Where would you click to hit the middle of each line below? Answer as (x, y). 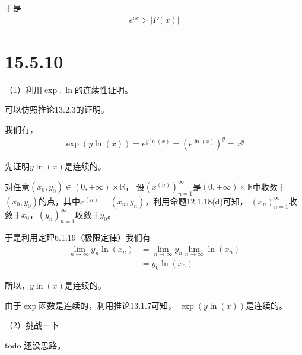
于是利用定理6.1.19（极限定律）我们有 (78, 237)
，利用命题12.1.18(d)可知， (196, 201)
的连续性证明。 (104, 89)
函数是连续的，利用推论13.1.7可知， (107, 305)
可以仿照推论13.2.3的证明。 (57, 109)
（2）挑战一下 (32, 325)
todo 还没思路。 (35, 345)
